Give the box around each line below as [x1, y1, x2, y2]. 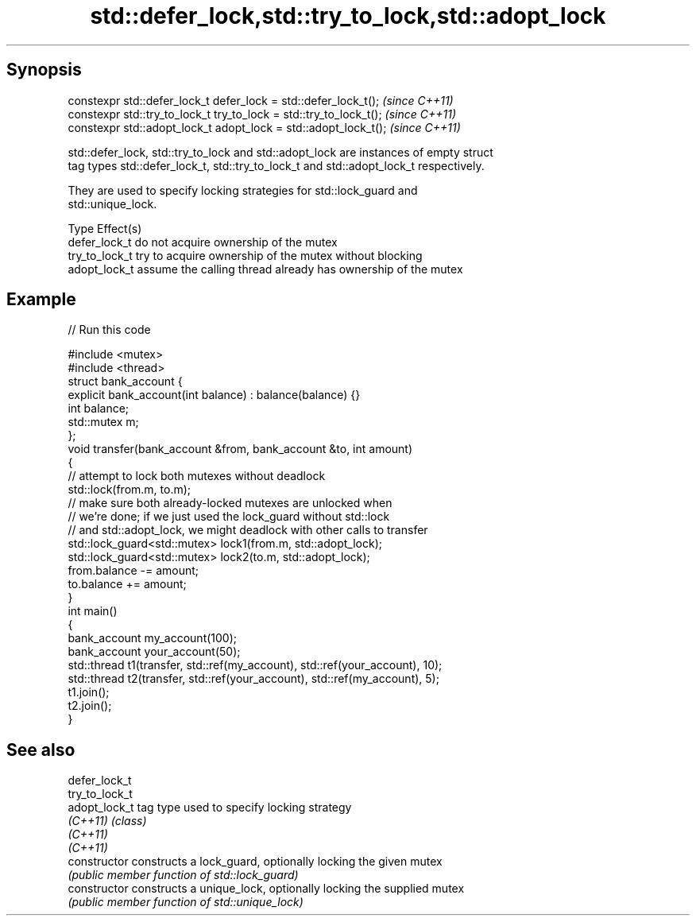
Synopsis [6, 60, 82, 80]
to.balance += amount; [68, 577, 187, 591]
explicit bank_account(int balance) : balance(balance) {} [68, 388, 361, 402]
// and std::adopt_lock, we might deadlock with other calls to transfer [68, 523, 428, 537]
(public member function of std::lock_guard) [68, 868, 299, 882]
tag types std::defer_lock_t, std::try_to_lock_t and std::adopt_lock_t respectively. [68, 158, 485, 172]
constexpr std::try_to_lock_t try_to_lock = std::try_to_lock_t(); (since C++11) [68, 107, 457, 121]
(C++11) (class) [68, 814, 147, 828]
